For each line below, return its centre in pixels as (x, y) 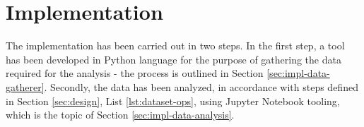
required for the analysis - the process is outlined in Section (135, 73)
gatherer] (25, 86)
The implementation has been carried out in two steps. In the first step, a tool (175, 46)
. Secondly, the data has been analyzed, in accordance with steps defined (201, 86)
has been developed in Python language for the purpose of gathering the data (174, 59)
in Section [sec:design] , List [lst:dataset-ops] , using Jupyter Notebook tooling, (173, 101)
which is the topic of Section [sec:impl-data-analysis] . (120, 115)
